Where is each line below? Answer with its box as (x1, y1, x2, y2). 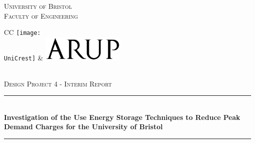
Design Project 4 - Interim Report (4, 78, 112, 88)
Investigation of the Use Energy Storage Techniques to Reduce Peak (4, 112, 240, 122)
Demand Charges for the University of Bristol (4, 121, 163, 132)
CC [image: (4, 27, 41, 37)
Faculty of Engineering (4, 10, 78, 21)
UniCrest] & (4, 52, 43, 62)
